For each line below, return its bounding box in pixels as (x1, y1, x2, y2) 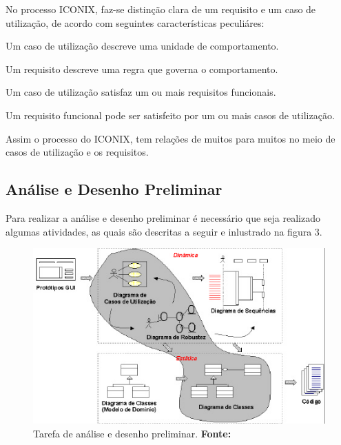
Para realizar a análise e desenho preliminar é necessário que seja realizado (6, 210, 320, 225)
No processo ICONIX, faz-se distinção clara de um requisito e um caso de (6, 2, 316, 16)
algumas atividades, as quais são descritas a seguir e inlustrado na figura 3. (6, 224, 322, 238)
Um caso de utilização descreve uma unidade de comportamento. (6, 39, 279, 53)
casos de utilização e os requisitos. (6, 145, 149, 159)
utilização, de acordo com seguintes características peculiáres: (6, 15, 265, 30)
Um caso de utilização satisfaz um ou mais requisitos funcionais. (6, 85, 276, 99)
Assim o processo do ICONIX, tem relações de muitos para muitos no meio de (6, 131, 335, 145)
